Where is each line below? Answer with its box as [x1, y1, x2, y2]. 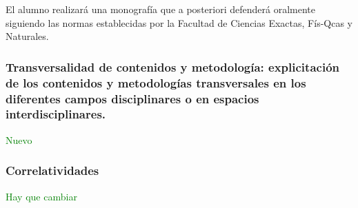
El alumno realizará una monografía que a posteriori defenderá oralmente [6, 2, 315, 16]
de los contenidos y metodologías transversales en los [6, 74, 306, 91]
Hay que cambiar [6, 189, 77, 203]
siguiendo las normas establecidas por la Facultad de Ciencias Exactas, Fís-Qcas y [6, 15, 352, 30]
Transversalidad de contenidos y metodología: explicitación [6, 58, 339, 75]
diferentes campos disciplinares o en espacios [6, 90, 259, 107]
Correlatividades [6, 162, 99, 179]
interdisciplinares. [6, 105, 106, 123]
